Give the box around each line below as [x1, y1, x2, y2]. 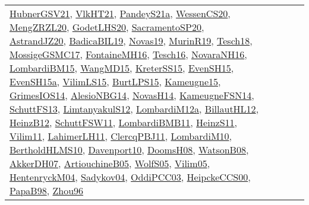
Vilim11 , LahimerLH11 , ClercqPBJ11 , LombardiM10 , [10, 129, 232, 143]
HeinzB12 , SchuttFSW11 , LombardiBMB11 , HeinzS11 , [10, 116, 238, 129]
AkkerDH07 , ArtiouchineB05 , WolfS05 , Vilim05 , [10, 156, 210, 170]
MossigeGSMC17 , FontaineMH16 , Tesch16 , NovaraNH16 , [10, 47, 247, 61]
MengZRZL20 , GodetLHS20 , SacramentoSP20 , [10, 20, 204, 34]
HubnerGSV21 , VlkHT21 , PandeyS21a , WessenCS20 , [10, 7, 231, 20]
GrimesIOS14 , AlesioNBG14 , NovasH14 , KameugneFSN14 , [10, 88, 254, 102]
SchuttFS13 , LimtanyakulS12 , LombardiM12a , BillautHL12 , [10, 102, 259, 116]
